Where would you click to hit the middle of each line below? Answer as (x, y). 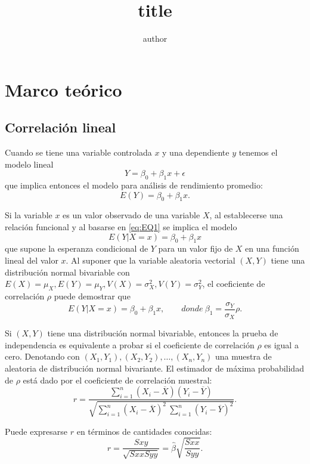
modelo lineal (29, 164)
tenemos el (258, 152)
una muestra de (244, 356)
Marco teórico (63, 89)
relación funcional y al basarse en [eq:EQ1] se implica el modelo (121, 227)
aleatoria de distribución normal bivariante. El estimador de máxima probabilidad (154, 368)
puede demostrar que (92, 296)
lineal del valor (32, 260)
